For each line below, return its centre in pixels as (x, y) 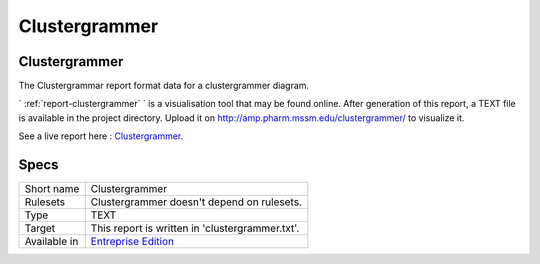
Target (40, 228)
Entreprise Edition (132, 242)
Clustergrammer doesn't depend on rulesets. (196, 202)
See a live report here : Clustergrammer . (101, 136)
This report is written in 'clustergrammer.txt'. (195, 228)
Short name (52, 189)
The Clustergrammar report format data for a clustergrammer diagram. (164, 86)
